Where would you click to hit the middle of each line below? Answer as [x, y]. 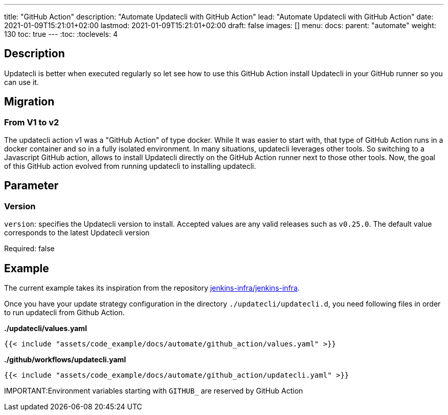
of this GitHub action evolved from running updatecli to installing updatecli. [130, 166]
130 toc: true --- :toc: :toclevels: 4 [61, 34]
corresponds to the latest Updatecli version [77, 233]
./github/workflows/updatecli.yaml [65, 360]
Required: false [29, 249]
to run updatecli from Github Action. [64, 313]
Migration [29, 102]
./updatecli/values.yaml [46, 329]
